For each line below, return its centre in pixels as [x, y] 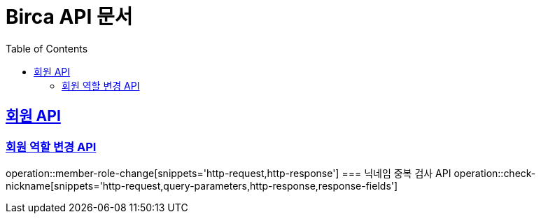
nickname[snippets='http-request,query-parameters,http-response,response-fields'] [202, 185]
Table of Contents [47, 48]
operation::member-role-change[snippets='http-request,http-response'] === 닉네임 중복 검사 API [229, 173]
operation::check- [495, 173]
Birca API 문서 [69, 17]
